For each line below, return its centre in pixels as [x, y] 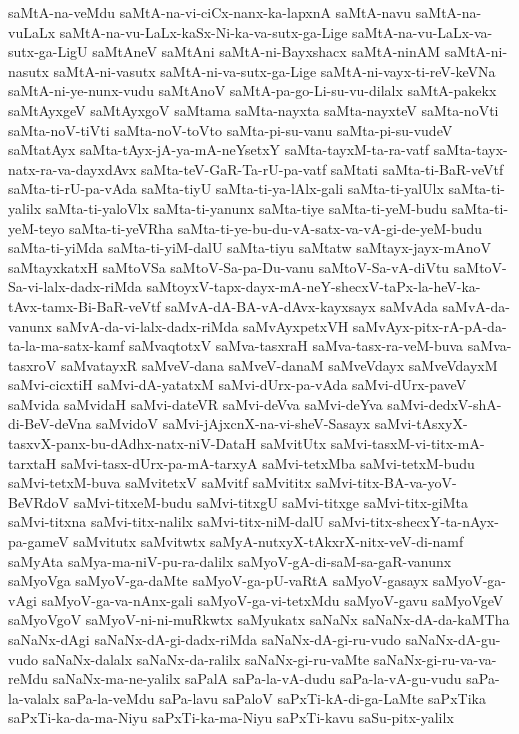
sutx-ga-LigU [48, 51]
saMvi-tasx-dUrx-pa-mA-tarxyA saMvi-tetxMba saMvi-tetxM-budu [267, 462]
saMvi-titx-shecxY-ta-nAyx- [413, 521]
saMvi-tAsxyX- [421, 423]
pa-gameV [38, 541]
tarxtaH [32, 462]
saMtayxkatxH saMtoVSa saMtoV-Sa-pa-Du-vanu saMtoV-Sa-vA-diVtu [229, 266]
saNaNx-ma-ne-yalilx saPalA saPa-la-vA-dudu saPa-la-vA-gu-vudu [257, 678]
